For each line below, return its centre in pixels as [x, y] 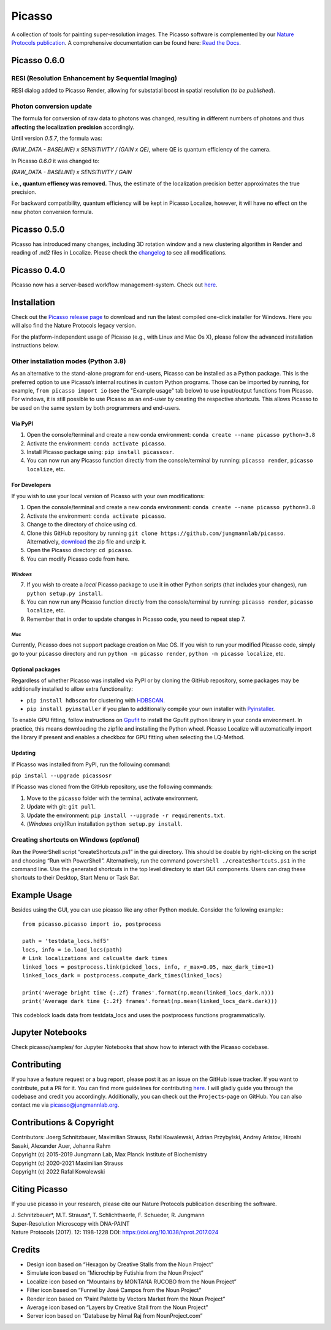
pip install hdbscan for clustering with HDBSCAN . [96, 700]
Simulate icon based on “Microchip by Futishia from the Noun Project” [115, 1273]
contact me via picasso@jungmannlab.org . [65, 1105]
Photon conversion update [51, 106]
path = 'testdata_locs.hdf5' [66, 941]
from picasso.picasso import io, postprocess [92, 924]
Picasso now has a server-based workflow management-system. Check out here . [114, 285]
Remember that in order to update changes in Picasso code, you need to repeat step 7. [136, 619]
